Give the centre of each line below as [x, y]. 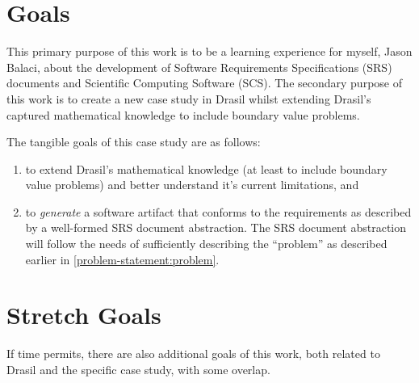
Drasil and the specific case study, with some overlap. [138, 369]
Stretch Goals [84, 315]
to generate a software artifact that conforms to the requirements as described [218, 211]
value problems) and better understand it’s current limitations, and [192, 185]
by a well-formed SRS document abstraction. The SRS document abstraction [216, 227]
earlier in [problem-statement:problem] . [122, 259]
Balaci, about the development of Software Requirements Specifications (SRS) [199, 67]
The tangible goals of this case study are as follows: [134, 142]
